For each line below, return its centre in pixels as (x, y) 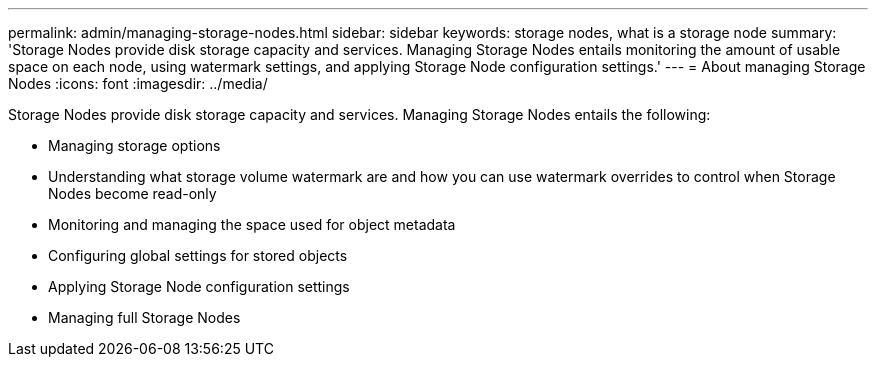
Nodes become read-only (132, 193)
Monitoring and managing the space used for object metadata (252, 224)
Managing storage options (134, 145)
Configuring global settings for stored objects (198, 255)
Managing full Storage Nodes (144, 317)
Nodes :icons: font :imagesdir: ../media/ (138, 83)
